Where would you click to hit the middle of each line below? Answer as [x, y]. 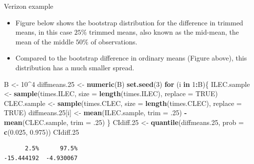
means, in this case [44, 32]
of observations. [114, 41]
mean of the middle [45, 41]
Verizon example [29, 6]
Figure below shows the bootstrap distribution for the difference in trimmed [129, 22]
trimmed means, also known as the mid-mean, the [164, 32]
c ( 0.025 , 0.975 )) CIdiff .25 [42, 132]
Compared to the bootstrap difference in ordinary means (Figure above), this [131, 58]
